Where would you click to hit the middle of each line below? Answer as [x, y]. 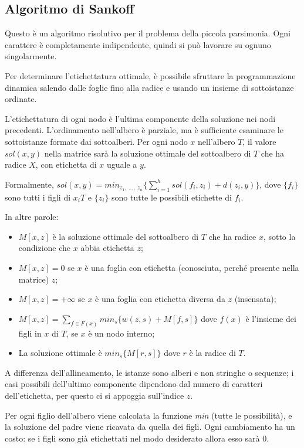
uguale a [122, 164]
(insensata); [255, 299]
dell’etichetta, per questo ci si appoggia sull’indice [94, 395]
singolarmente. [31, 56]
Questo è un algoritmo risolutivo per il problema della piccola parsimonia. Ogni [148, 33]
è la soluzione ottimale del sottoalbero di [126, 236]
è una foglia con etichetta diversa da [160, 299]
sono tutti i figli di [38, 197]
